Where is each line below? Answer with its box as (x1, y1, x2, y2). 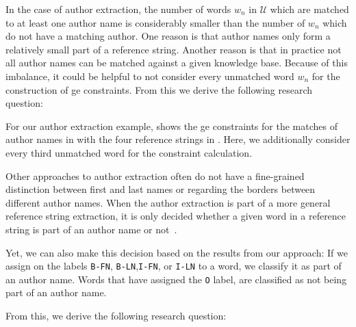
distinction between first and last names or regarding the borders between (5, 182, 316, 196)
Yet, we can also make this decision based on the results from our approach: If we (5, 245, 348, 259)
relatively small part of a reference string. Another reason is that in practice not (5, 42, 342, 56)
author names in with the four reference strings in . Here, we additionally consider (5, 132, 351, 146)
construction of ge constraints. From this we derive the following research (5, 82, 313, 96)
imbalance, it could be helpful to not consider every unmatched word (5, 68, 294, 83)
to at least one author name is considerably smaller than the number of (5, 15, 305, 29)
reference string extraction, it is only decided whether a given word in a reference (5, 209, 346, 223)
